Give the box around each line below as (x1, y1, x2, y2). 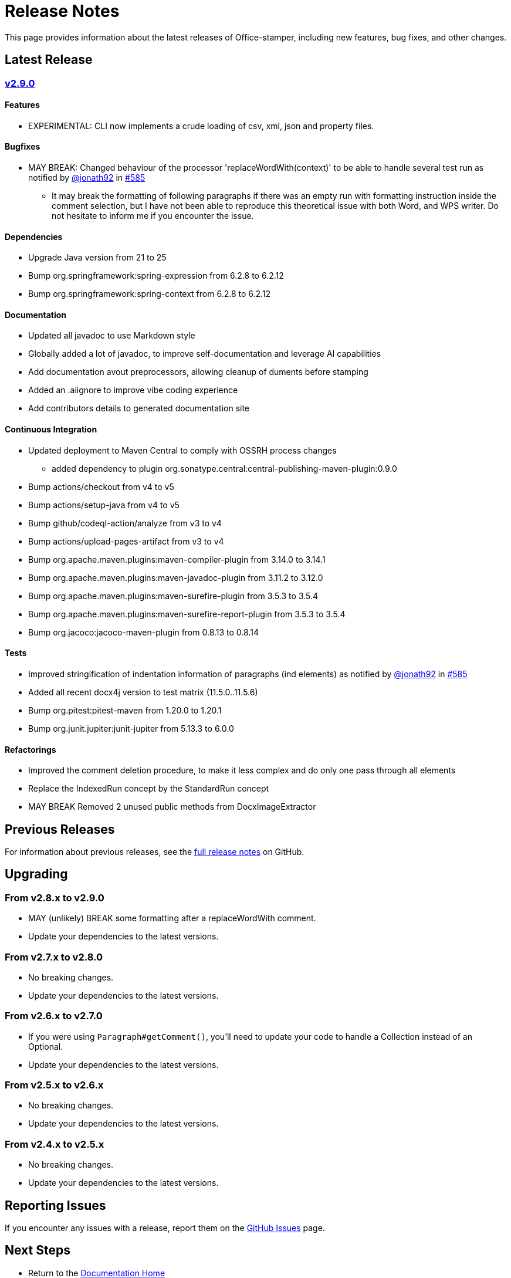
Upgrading (5, 867, 68, 882)
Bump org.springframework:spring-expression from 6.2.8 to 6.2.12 (28, 271, 284, 281)
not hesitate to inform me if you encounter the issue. (52, 211, 254, 221)
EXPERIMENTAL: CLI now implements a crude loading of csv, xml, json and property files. (28, 120, 374, 131)
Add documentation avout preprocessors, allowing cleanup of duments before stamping (28, 367, 368, 377)
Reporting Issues (5, 1198, 106, 1213)
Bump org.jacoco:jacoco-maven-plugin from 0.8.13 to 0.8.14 (28, 627, 259, 637)
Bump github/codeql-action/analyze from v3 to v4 (28, 518, 222, 528)
